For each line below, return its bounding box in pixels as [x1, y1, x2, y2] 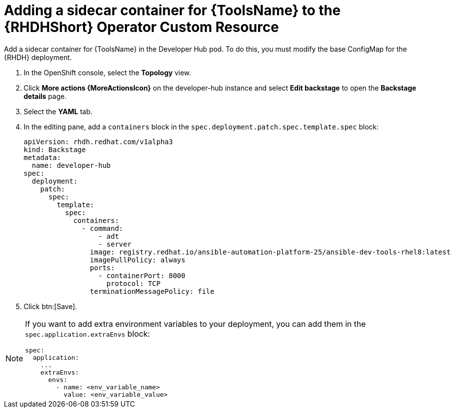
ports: [90, 263, 115, 272]
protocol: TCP [106, 279, 161, 287]
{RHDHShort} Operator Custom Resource [4, 19, 279, 35]
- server [98, 240, 132, 248]
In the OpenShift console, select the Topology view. [24, 68, 191, 77]
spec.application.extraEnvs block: [25, 328, 150, 339]
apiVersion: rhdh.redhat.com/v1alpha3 [24, 137, 173, 146]
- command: [82, 224, 123, 232]
